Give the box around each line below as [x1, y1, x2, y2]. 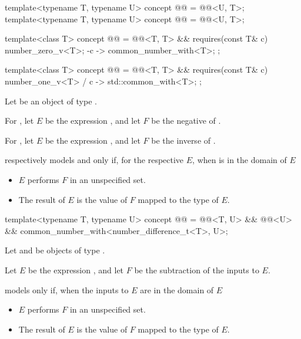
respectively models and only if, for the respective [5, 154, 184, 166]
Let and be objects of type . [5, 244, 105, 256]
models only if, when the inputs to [5, 283, 129, 296]
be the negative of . [151, 114, 221, 127]
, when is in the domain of [192, 154, 287, 166]
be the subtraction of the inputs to [134, 263, 259, 276]
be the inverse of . [151, 134, 216, 146]
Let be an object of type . [5, 94, 97, 107]
